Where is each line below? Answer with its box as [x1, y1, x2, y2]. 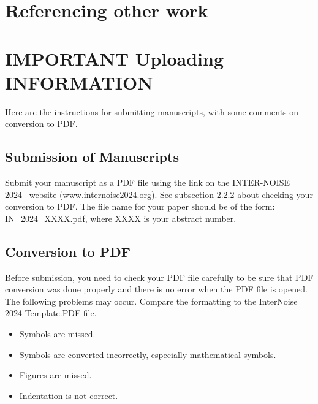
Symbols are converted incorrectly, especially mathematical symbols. [19, 348, 276, 360]
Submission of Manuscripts [5, 147, 179, 166]
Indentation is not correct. [19, 389, 118, 402]
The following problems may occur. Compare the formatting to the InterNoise [5, 294, 298, 307]
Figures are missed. [19, 368, 92, 381]
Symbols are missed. [19, 327, 96, 340]
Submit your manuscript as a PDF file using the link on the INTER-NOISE [5, 176, 290, 189]
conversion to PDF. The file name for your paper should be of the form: [5, 200, 275, 213]
